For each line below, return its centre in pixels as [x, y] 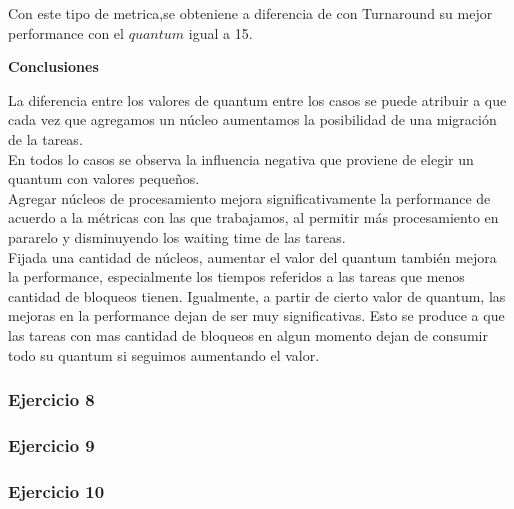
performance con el [66, 32]
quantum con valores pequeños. [104, 178]
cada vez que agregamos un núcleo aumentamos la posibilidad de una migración [252, 119]
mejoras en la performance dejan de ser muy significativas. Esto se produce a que [256, 315]
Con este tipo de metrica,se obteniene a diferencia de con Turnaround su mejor [250, 13]
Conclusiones [53, 66]
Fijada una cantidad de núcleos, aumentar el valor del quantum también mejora [252, 256]
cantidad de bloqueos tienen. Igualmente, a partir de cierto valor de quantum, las [257, 295]
